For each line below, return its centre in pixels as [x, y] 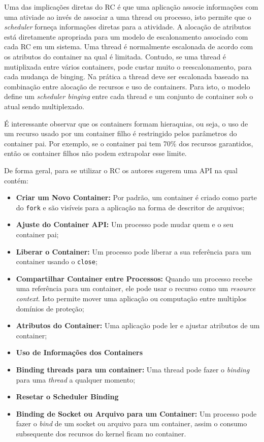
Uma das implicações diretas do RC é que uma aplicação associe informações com [131, 7]
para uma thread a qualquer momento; [76, 379]
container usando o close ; [57, 261]
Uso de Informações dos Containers [79, 352]
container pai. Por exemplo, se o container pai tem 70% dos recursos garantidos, [129, 143]
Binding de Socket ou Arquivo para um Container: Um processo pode [136, 413]
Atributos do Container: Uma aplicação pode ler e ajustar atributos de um [138, 325]
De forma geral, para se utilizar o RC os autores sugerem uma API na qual [121, 170]
